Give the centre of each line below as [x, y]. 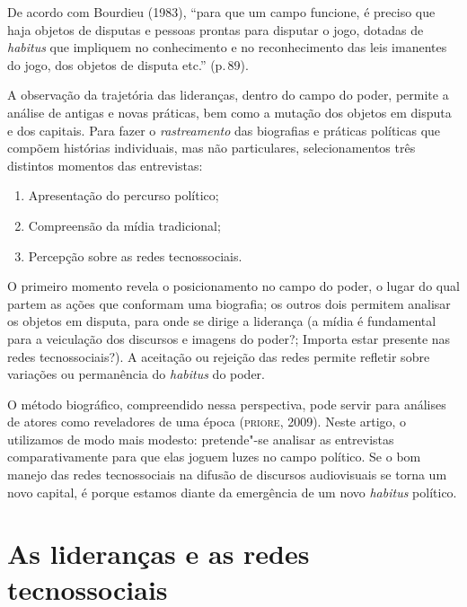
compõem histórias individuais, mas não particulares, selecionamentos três [211, 148]
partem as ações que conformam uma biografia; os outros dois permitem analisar [229, 303]
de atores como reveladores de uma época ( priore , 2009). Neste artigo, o [207, 422]
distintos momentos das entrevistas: [105, 165]
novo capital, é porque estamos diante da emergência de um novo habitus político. [232, 492]
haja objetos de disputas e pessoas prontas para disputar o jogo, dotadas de [216, 29]
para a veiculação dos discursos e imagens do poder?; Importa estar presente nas [229, 338]
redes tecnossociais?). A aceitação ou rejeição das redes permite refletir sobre [219, 356]
